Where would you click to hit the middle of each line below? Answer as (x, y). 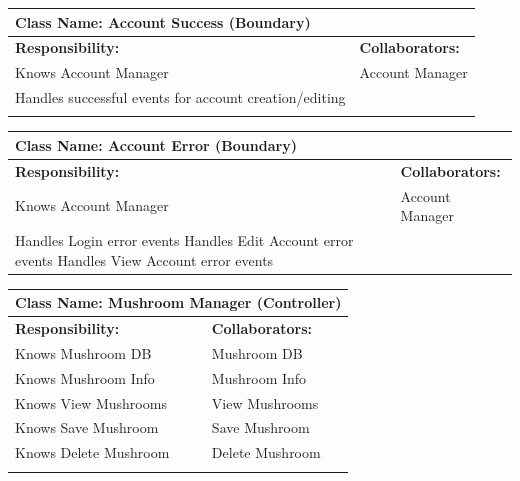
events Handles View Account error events (144, 259)
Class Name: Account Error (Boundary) (156, 144)
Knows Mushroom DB (83, 352)
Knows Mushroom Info (85, 377)
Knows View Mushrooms (91, 402)
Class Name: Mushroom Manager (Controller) (178, 302)
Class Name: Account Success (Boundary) (163, 21)
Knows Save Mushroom (87, 427)
